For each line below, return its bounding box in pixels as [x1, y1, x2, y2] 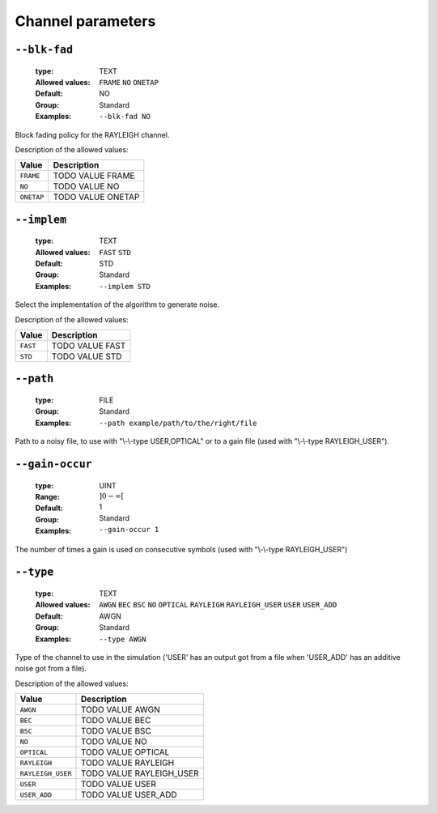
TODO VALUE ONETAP [53, 191, 140, 202]
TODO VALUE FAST [51, 340, 126, 351]
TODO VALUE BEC [80, 715, 151, 726]
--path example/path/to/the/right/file [99, 418, 257, 428]
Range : [35, 492, 60, 502]
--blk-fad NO [99, 112, 151, 121]
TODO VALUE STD [51, 351, 122, 362]
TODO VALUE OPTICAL [80, 747, 170, 758]
